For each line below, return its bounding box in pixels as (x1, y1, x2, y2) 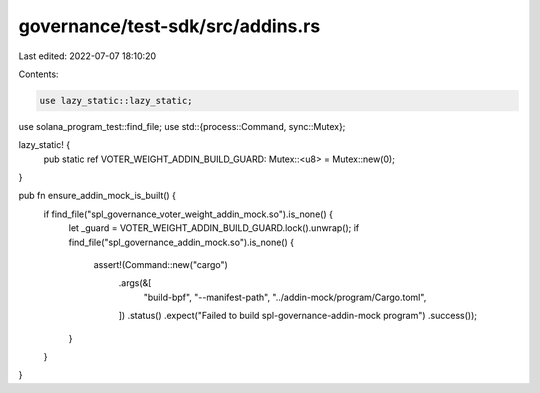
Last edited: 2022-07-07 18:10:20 (18, 50, 157, 62)
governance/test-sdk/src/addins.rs (18, 15, 321, 37)
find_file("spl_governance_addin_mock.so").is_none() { (68, 236, 295, 248)
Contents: (18, 68, 59, 80)
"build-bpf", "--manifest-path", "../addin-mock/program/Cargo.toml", (143, 291, 427, 303)
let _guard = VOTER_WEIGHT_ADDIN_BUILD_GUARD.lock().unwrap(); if (68, 222, 360, 234)
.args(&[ (118, 277, 152, 289)
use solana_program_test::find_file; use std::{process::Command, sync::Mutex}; (18, 120, 346, 132)
